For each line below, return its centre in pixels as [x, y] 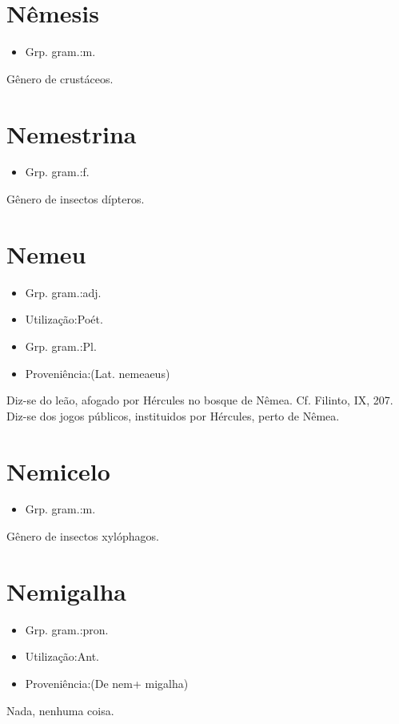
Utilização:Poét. [64, 319]
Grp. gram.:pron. [67, 629]
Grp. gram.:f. [57, 172]
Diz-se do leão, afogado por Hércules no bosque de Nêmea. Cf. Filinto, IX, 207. [200, 400]
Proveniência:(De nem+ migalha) [107, 683]
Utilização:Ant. [62, 656]
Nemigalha [66, 591]
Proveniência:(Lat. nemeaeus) [98, 373]
